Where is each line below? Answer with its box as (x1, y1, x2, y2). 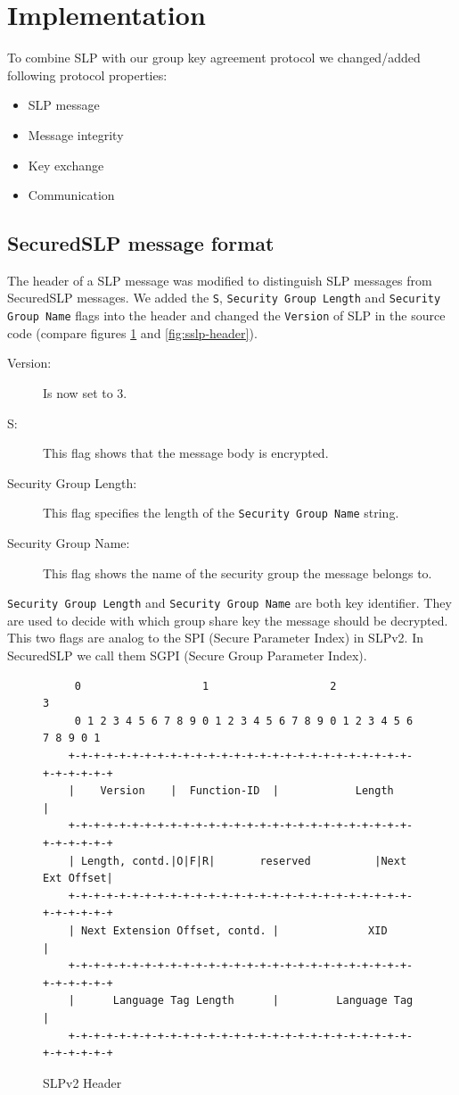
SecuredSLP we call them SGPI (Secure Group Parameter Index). (7, 646, 367, 665)
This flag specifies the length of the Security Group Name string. (43, 503, 399, 522)
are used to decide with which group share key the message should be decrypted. (7, 610, 448, 629)
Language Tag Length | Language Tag (112, 994, 414, 1008)
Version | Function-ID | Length (100, 784, 394, 798)
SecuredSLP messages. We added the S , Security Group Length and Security (7, 288, 441, 307)
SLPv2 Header (43, 1073, 122, 1091)
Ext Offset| (43, 872, 113, 885)
